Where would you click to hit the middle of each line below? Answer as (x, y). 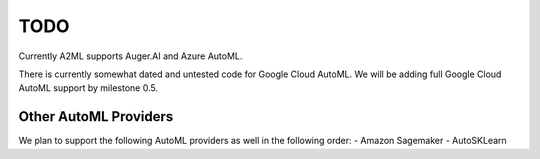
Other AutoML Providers (96, 116)
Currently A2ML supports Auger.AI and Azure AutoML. (130, 56)
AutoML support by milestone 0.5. (88, 88)
